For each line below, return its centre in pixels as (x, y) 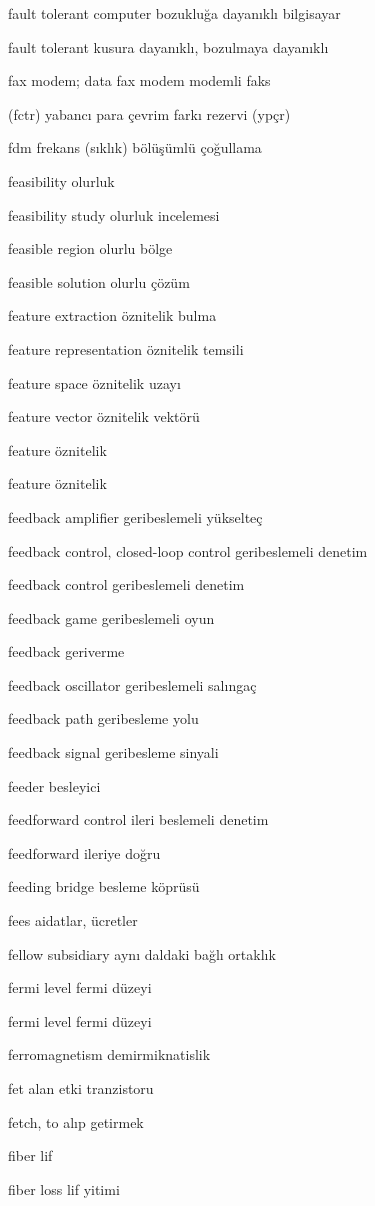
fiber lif (30, 1155)
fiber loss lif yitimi (64, 1188)
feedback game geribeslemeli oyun (111, 617)
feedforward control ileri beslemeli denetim (138, 819)
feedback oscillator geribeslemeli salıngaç (132, 684)
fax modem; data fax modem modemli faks (139, 80)
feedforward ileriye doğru (84, 852)
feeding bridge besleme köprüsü (104, 886)
